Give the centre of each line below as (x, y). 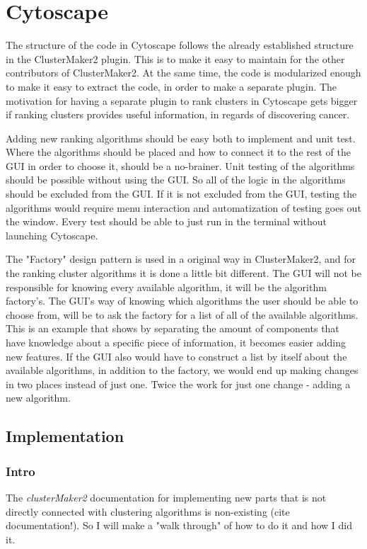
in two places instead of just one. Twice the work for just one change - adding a (178, 384)
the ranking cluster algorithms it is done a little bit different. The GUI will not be (183, 273)
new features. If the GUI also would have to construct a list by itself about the (176, 356)
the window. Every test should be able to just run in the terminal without (167, 221)
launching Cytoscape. (52, 235)
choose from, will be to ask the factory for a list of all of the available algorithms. (182, 314)
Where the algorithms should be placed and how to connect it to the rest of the (178, 152)
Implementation (65, 436)
